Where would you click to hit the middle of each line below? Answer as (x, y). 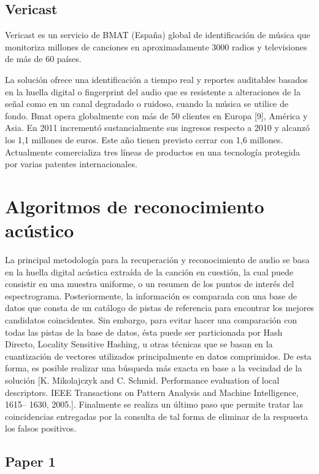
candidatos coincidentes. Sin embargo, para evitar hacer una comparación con (151, 320)
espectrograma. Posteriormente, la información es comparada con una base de (151, 295)
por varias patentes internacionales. (71, 164)
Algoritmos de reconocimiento (135, 206)
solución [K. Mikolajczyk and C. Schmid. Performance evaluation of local (142, 380)
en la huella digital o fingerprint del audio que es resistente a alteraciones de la (153, 91)
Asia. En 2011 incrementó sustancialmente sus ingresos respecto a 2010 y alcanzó (157, 128)
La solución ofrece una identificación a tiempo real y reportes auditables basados (156, 79)
